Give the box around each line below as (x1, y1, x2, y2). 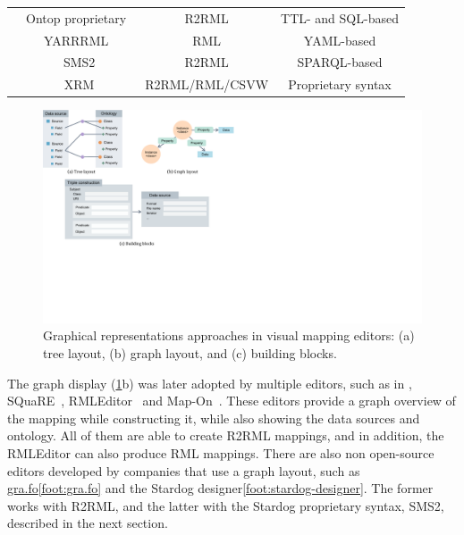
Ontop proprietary (26, 8, 127, 27)
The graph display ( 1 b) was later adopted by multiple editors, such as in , (7, 373, 412, 392)
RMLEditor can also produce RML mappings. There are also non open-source (7, 444, 434, 463)
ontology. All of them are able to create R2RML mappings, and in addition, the (7, 426, 444, 445)
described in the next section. (7, 514, 168, 532)
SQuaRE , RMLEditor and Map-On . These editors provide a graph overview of (7, 391, 456, 410)
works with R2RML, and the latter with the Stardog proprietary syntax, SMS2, (7, 496, 444, 514)
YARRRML (43, 30, 109, 49)
